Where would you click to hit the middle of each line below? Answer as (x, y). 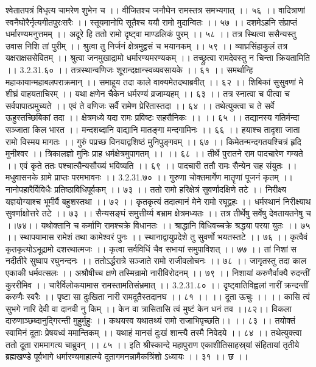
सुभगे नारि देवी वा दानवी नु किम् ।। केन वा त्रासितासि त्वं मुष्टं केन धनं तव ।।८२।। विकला (149, 308)
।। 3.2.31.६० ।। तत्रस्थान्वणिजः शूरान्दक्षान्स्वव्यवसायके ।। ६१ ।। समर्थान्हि (129, 69)
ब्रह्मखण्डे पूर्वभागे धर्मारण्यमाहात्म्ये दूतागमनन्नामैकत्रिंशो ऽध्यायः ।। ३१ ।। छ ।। (127, 356)
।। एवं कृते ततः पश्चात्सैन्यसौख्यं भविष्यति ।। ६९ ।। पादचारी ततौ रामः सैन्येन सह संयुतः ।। (151, 165)
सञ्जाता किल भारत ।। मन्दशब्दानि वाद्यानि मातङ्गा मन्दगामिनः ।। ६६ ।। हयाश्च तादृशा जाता (153, 129)
